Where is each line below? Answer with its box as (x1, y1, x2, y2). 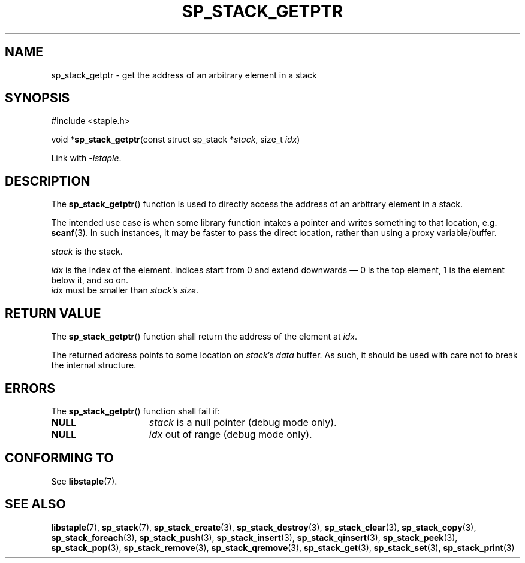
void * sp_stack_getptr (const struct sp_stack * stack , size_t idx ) (51, 134, 300, 145)
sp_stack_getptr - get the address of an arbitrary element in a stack (51, 69, 317, 80)
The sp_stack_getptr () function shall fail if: (51, 405, 221, 416)
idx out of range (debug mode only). (149, 428, 312, 440)
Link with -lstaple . (51, 153, 122, 164)
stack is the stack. (51, 246, 123, 257)
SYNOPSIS (5, 90, 70, 106)
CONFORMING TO (5, 450, 114, 466)
